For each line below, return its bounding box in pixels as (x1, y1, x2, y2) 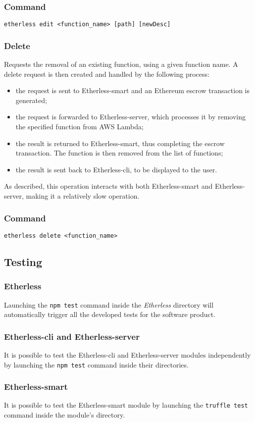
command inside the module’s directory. (4, 410, 125, 420)
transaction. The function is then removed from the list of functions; (15, 148, 223, 158)
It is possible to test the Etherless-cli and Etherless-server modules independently (4, 349, 251, 360)
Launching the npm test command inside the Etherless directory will (4, 299, 214, 310)
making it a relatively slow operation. (26, 191, 140, 201)
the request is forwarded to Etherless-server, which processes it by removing (15, 111, 246, 122)
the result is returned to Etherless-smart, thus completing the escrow (15, 138, 225, 148)
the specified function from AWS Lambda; (15, 121, 144, 132)
